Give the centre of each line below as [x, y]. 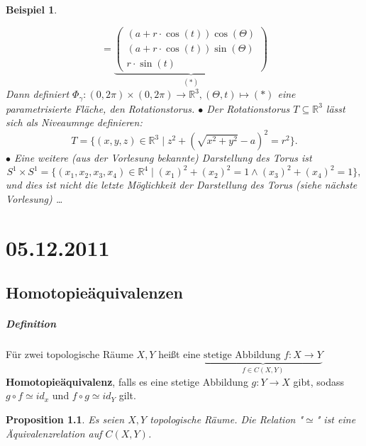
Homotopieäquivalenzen [94, 292]
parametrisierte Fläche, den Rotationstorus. [100, 108]
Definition [31, 324]
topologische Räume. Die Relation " [227, 419]
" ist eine [336, 419]
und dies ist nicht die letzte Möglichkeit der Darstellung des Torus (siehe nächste [182, 185]
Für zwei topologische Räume [70, 354]
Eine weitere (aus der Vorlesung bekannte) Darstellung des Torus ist [163, 158]
